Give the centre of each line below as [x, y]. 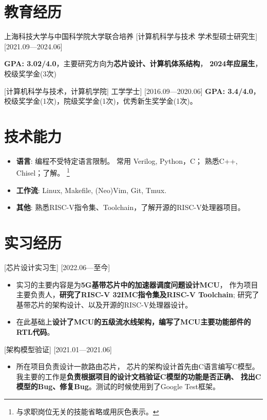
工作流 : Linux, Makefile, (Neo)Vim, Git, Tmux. [91, 190]
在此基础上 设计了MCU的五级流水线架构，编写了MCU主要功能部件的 [133, 322]
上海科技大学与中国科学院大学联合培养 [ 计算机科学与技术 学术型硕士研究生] [131, 36]
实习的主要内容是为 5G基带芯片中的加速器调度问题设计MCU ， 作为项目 [137, 284]
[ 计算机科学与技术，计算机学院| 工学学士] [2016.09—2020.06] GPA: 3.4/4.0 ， [132, 91]
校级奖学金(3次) [30, 73]
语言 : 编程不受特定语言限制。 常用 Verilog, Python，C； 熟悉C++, [127, 160]
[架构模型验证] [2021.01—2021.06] [58, 349]
